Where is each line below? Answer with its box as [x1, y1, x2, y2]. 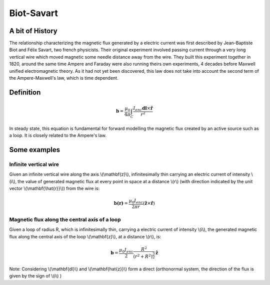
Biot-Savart [9, 8, 58, 19]
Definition [9, 88, 41, 96]
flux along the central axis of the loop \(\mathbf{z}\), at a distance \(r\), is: [9, 233, 161, 239]
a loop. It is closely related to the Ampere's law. [9, 132, 107, 138]
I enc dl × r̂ [133, 105, 153, 112]
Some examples [9, 146, 60, 154]
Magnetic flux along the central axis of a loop [9, 216, 121, 223]
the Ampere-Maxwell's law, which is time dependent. [9, 75, 118, 81]
